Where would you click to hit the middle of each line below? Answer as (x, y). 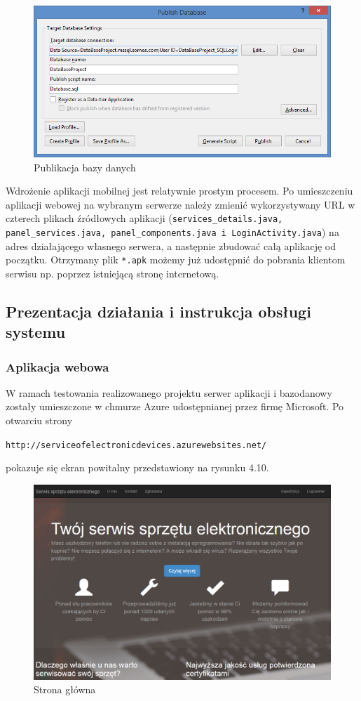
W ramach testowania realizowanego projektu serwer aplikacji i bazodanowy (169, 392)
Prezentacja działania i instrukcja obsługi (158, 311)
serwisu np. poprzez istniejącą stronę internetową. (113, 273)
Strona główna (65, 689)
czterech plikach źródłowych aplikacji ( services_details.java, (144, 218)
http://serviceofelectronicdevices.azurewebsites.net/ (136, 445)
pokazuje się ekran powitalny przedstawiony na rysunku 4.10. (137, 467)
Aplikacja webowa (57, 366)
